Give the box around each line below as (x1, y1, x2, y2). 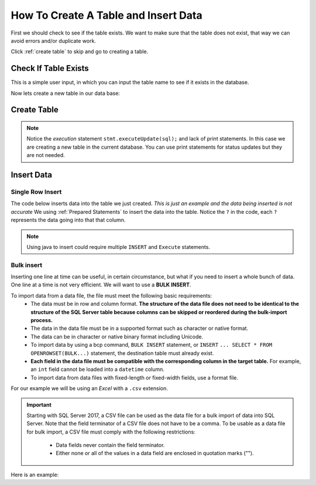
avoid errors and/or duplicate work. (11, 37, 97, 44)
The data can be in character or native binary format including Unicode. (30, 333, 204, 340)
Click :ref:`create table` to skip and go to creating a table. (11, 48, 149, 55)
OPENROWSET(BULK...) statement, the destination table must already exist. (30, 349, 214, 357)
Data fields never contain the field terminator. (56, 442, 165, 449)
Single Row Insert (11, 187, 62, 196)
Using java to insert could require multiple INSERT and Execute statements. (26, 243, 211, 250)
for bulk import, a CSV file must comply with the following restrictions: (26, 428, 195, 435)
